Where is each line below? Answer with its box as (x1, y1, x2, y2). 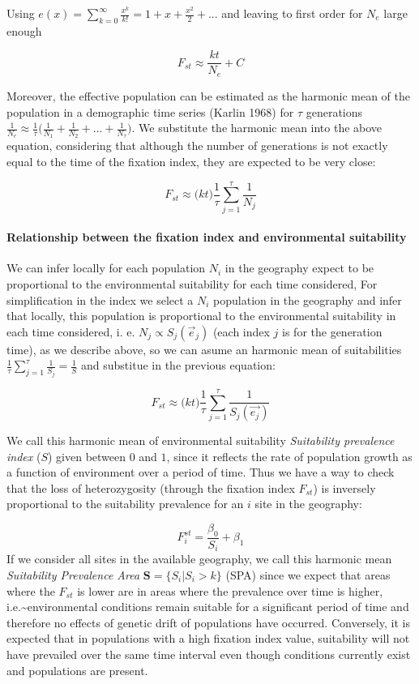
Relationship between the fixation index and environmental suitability (6, 229, 407, 246)
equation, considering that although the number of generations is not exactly (6, 137, 388, 154)
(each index (212, 323, 270, 340)
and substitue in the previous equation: (81, 357, 276, 374)
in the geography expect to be (224, 259, 374, 276)
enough (6, 22, 42, 39)
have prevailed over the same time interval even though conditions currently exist (6, 645, 411, 662)
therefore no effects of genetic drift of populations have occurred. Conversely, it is (6, 613, 410, 631)
